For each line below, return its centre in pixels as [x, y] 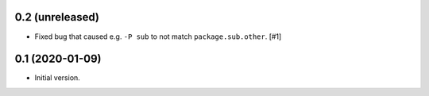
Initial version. [58, 78]
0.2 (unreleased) [57, 17]
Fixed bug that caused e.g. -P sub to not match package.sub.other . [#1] [158, 36]
